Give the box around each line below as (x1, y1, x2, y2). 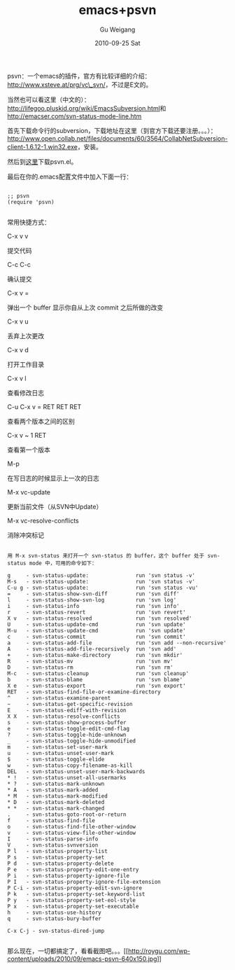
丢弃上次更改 (7, 331, 44, 340)
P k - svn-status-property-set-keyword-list (7, 890, 145, 898)
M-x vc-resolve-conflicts (7, 516, 79, 525)
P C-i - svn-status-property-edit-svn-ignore (7, 885, 142, 892)
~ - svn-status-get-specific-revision (7, 700, 133, 707)
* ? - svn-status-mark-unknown (7, 780, 105, 787)
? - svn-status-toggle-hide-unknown (7, 731, 127, 738)
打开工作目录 (7, 360, 44, 368)
